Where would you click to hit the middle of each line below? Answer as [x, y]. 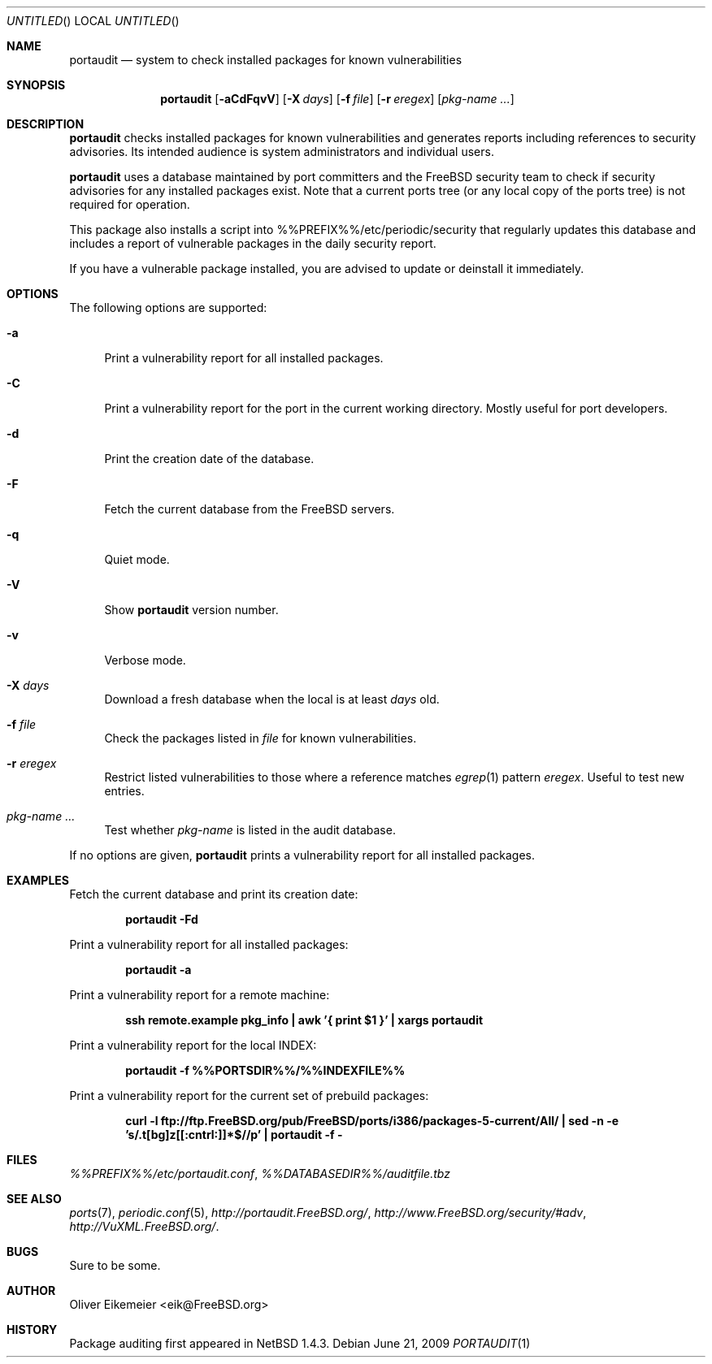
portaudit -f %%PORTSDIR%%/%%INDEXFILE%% [265, 1070]
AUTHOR [31, 1290]
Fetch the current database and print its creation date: [214, 894]
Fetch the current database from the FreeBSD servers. [250, 509]
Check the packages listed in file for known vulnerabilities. [260, 738]
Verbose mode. [145, 660]
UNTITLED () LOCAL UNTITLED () [93, 21]
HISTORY [32, 1329]
